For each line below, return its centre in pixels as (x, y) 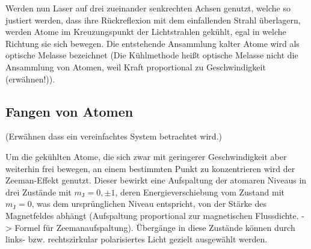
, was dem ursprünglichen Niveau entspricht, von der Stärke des (149, 204)
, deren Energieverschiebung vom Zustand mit (200, 192)
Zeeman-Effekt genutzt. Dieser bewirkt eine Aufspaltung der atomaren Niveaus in (156, 180)
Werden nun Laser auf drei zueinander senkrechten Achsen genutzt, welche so (148, 8)
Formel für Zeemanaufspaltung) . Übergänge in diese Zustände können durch (155, 227)
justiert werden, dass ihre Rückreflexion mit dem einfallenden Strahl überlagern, (153, 20)
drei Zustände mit (38, 192)
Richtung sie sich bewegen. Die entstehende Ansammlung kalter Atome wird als (152, 43)
